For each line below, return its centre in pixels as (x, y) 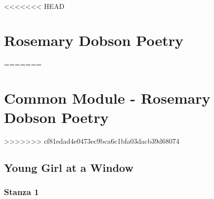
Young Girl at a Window (69, 167)
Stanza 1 (21, 191)
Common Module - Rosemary (107, 98)
